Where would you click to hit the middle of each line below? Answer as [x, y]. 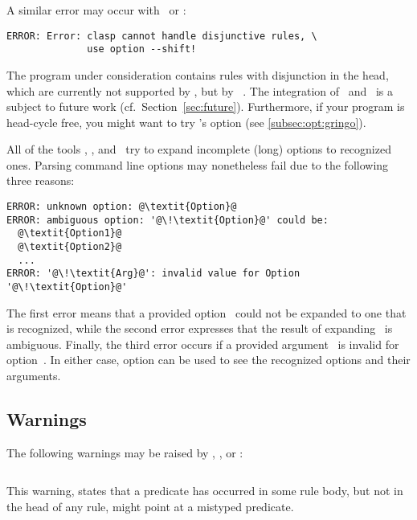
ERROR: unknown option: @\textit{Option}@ [122, 207]
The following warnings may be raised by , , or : [125, 452]
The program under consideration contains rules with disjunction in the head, [198, 74]
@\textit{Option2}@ [70, 247]
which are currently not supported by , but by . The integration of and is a [200, 90]
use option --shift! [142, 49]
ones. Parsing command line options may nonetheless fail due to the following [198, 164]
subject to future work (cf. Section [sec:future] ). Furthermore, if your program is [206, 106]
